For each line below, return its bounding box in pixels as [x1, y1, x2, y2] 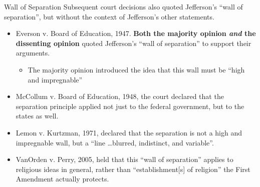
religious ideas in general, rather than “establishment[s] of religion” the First [16, 163, 250, 174]
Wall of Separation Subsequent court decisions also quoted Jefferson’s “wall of [4, 1, 243, 11]
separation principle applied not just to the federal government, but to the [16, 100, 244, 111]
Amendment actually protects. [16, 173, 109, 184]
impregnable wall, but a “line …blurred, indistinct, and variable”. [16, 137, 214, 147]
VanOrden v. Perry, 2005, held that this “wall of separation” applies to [16, 154, 233, 164]
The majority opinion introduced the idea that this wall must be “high [28, 64, 245, 74]
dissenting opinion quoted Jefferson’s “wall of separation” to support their [16, 37, 251, 48]
